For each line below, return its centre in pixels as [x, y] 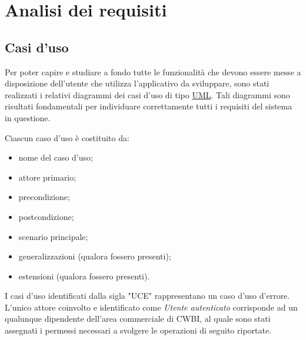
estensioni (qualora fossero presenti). [84, 276]
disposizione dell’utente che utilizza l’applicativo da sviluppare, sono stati [137, 83]
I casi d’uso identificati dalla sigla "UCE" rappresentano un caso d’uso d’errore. [147, 296]
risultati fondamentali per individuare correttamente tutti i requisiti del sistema [149, 106]
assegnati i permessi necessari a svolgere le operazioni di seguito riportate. [138, 330]
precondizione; [44, 197]
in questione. [28, 117]
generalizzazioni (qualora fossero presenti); [95, 256]
